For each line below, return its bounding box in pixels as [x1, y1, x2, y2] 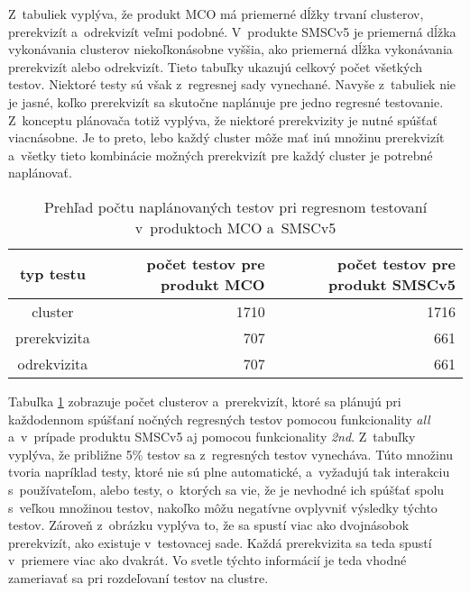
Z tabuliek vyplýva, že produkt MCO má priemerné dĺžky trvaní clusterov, [8, 5, 424, 23]
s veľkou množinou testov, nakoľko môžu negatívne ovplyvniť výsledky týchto [8, 497, 438, 516]
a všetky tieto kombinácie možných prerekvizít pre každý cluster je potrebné [8, 145, 433, 164]
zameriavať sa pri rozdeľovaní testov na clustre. [8, 568, 269, 587]
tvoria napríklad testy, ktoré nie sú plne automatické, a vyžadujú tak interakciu [8, 462, 450, 481]
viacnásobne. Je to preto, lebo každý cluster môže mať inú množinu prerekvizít [8, 128, 445, 147]
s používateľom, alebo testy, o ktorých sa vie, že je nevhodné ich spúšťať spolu [8, 479, 445, 498]
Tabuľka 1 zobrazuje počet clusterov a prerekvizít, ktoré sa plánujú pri [8, 391, 401, 410]
